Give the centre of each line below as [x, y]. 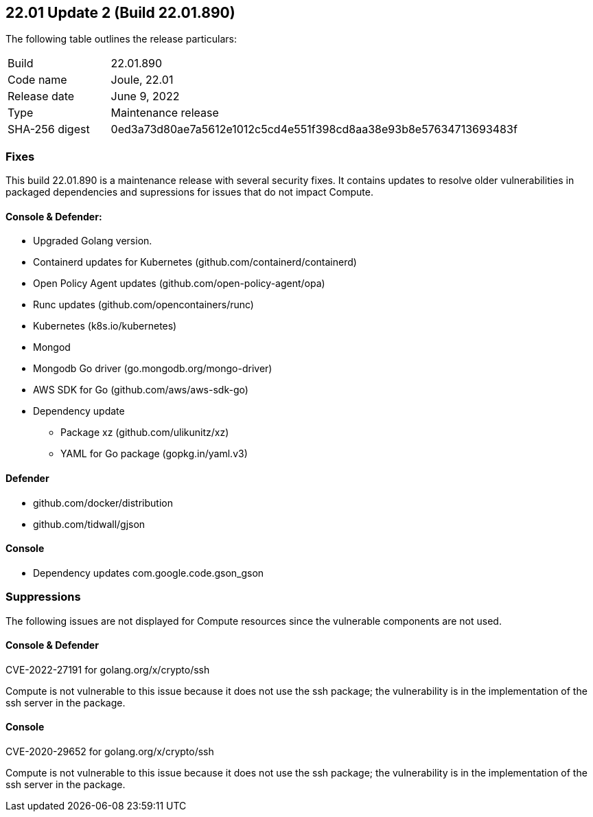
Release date [41, 96]
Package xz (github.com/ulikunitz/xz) [145, 433]
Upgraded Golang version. [93, 241]
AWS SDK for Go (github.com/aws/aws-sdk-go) [141, 390]
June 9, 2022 [145, 96]
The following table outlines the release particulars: [121, 39]
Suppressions [43, 597]
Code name [37, 80]
